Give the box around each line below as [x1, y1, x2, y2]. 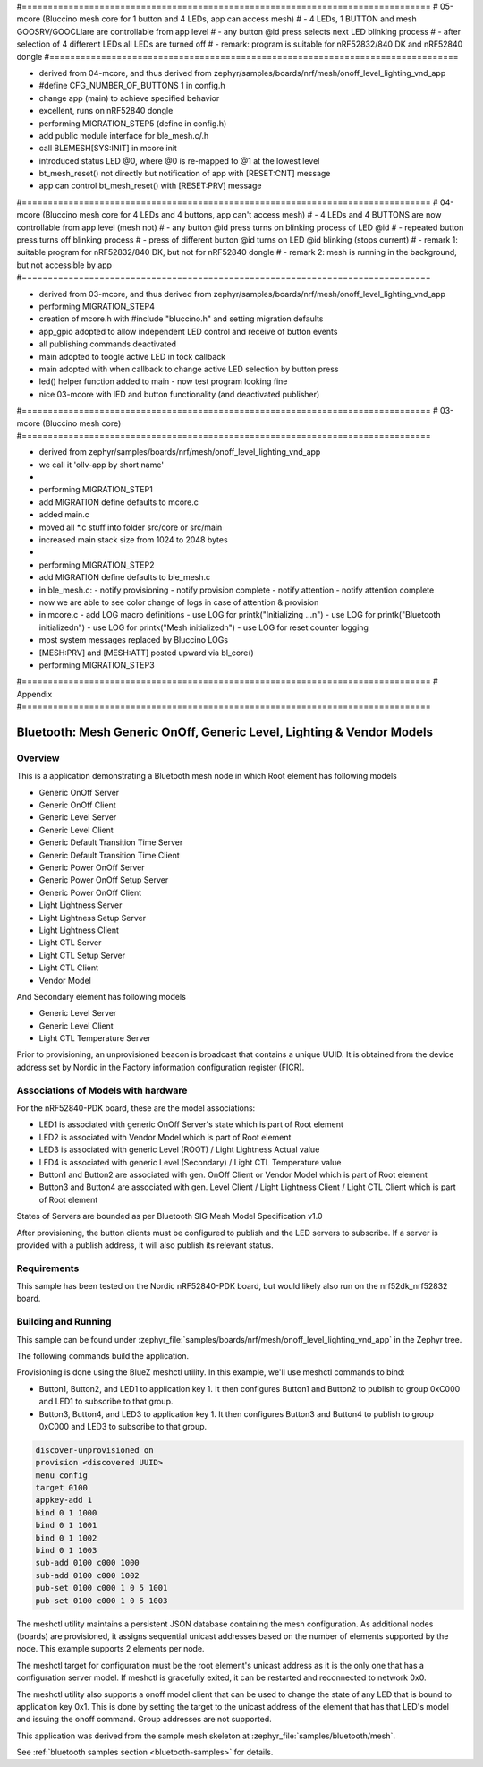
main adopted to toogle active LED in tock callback [38, 351, 226, 362]
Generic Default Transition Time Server [38, 837, 183, 848]
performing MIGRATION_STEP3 [38, 659, 156, 670]
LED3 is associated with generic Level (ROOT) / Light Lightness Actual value [38, 1144, 320, 1155]
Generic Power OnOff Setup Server [38, 875, 169, 885]
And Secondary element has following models [16, 991, 187, 1002]
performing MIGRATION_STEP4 [38, 301, 156, 312]
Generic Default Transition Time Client [38, 849, 181, 860]
